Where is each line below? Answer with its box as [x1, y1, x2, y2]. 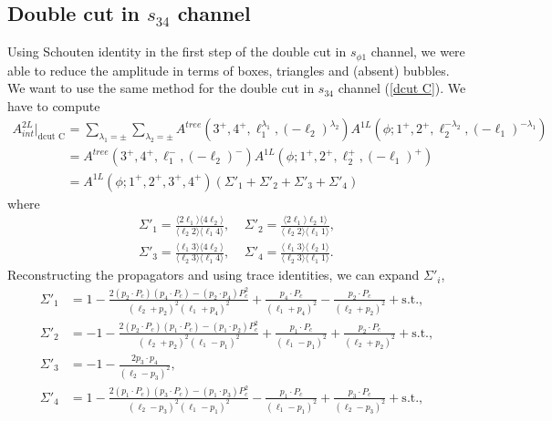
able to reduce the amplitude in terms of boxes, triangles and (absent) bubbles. [7, 60, 450, 79]
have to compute [7, 96, 100, 115]
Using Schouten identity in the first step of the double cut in [7, 42, 347, 61]
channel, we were [370, 42, 465, 61]
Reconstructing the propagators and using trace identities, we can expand [7, 265, 420, 284]
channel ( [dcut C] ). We [338, 78, 466, 98]
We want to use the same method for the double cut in [7, 78, 315, 98]
